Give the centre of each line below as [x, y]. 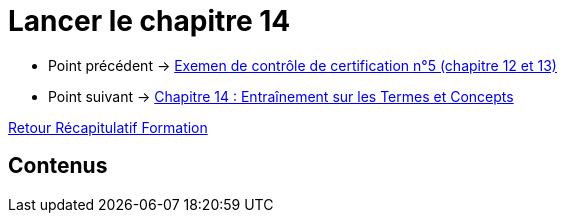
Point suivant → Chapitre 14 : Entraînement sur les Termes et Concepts [281, 96]
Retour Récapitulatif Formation [108, 127]
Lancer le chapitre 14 [149, 21]
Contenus [58, 166]
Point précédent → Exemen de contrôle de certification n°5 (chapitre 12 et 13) [302, 65]
